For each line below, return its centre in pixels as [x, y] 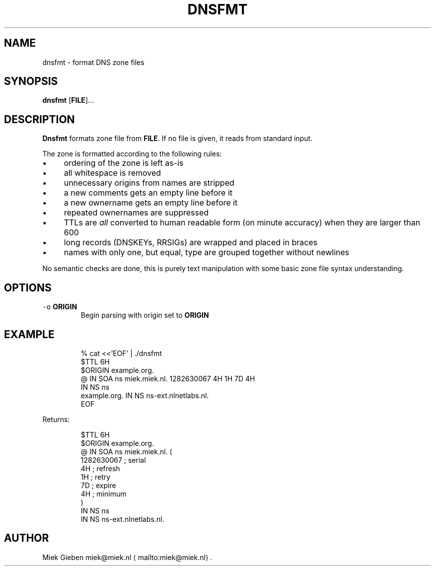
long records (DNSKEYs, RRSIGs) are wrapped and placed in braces [191, 243]
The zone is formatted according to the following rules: [132, 154]
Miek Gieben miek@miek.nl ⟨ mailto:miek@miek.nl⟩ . [127, 557]
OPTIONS [28, 287]
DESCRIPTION [39, 119]
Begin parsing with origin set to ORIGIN [145, 315]
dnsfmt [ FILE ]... [68, 100]
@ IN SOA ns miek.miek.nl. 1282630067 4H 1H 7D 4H [168, 378]
